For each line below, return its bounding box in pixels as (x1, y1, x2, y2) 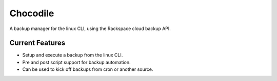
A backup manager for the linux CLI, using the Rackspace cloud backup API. (9, 25, 171, 32)
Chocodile (9, 8, 54, 19)
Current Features (9, 39, 66, 47)
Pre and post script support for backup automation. (22, 59, 131, 65)
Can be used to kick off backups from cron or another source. (22, 66, 153, 72)
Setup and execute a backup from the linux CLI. (22, 52, 123, 58)
